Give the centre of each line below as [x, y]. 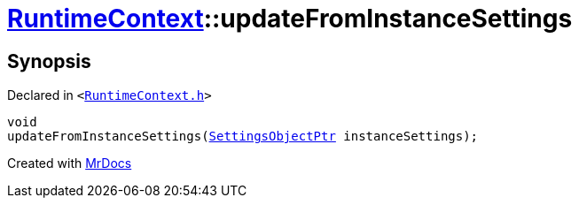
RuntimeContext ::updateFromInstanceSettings [290, 19]
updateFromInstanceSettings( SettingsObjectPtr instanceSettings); [243, 137]
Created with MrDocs [70, 163]
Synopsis [49, 61]
